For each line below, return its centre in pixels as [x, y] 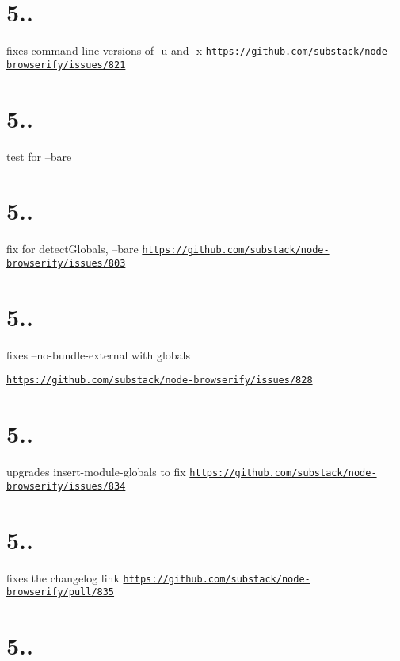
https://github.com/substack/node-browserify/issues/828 [160, 380]
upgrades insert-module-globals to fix [96, 472]
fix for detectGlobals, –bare [72, 249]
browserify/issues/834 [66, 486]
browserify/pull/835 [61, 592]
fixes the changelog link [63, 577]
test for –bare [39, 156]
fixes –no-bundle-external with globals [98, 354]
